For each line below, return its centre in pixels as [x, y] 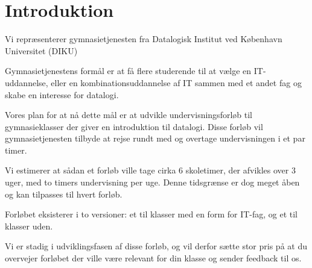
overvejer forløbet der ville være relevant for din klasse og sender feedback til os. [153, 258]
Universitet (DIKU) [41, 50]
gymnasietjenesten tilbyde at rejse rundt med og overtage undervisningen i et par [155, 138]
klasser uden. [29, 226]
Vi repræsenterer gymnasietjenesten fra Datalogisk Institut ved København [144, 39]
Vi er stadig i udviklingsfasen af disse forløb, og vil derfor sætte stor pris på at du [156, 246]
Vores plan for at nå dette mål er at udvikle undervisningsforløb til [129, 115]
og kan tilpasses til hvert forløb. [64, 194]
